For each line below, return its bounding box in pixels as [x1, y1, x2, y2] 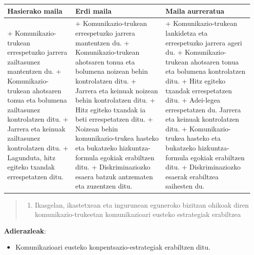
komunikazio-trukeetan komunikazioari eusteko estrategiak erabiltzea [35, 209, 241, 219]
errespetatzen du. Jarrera [165, 104, 241, 114]
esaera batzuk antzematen [75, 171, 153, 181]
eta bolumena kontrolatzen [165, 66, 246, 76]
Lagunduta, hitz [7, 152, 56, 162]
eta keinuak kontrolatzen [165, 114, 239, 124]
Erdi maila [75, 5, 112, 16]
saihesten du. [165, 181, 205, 191]
